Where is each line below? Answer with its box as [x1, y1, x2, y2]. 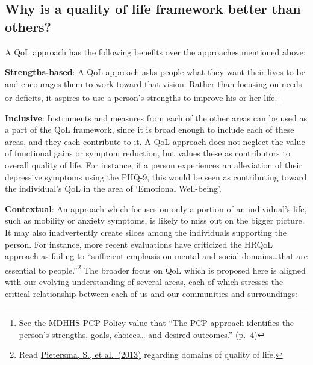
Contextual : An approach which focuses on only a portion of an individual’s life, [5, 202, 307, 215]
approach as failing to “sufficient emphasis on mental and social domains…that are [5, 250, 308, 262]
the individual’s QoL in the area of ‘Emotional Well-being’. [5, 182, 222, 195]
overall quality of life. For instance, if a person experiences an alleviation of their [5, 159, 302, 171]
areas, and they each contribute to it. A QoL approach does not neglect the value [5, 135, 305, 147]
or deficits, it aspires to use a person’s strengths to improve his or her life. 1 [5, 90, 281, 104]
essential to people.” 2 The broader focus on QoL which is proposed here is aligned [5, 262, 306, 276]
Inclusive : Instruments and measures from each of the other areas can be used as [5, 111, 307, 124]
